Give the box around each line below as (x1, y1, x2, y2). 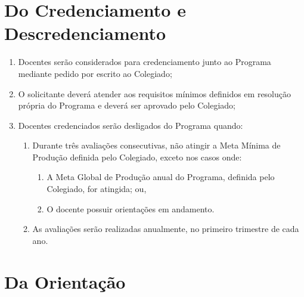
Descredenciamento (4, 21, 166, 45)
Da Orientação (4, 269, 126, 293)
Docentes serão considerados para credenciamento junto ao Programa (18, 55, 271, 68)
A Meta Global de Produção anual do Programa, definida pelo (46, 171, 275, 183)
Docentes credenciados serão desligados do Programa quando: (18, 119, 243, 131)
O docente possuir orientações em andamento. (46, 202, 215, 215)
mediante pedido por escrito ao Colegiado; (18, 67, 172, 79)
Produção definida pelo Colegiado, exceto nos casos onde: (32, 150, 242, 163)
